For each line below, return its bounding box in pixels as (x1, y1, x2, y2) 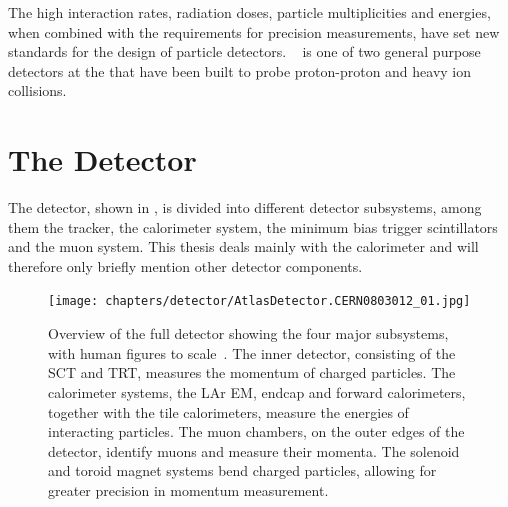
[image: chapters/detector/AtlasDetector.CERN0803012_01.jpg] (48, 294, 471, 309)
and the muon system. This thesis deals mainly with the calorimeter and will (8, 236, 479, 257)
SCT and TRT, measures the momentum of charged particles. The (48, 362, 456, 383)
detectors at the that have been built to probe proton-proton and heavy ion (8, 60, 472, 81)
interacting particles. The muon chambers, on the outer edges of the (48, 421, 465, 442)
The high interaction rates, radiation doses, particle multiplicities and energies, (8, 2, 491, 22)
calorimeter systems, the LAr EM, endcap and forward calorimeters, (48, 381, 466, 402)
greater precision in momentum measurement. (48, 479, 329, 500)
